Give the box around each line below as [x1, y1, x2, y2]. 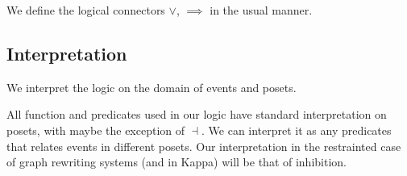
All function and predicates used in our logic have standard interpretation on [6, 106, 387, 123]
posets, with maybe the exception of [6, 121, 185, 138]
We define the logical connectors [6, 2, 165, 18]
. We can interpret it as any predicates [201, 121, 392, 138]
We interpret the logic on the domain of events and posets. [6, 78, 297, 95]
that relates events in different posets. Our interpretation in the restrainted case [6, 137, 401, 154]
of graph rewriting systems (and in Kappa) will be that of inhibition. [6, 153, 347, 170]
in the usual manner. [210, 2, 313, 18]
